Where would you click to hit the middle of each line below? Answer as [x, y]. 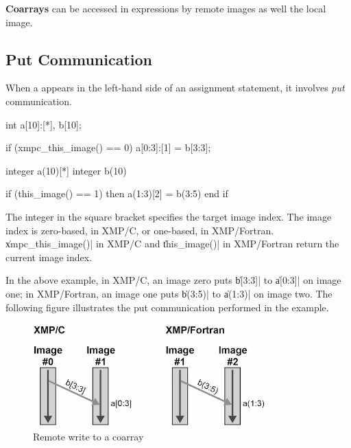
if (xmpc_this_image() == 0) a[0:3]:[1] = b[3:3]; [108, 147]
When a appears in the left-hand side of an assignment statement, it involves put [175, 88]
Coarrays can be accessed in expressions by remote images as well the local [166, 8]
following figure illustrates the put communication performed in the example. [167, 307]
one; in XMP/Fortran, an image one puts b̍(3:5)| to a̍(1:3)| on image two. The [169, 293]
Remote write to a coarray [88, 437]
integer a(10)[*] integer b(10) [66, 170]
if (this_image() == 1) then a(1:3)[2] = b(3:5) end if [117, 193]
